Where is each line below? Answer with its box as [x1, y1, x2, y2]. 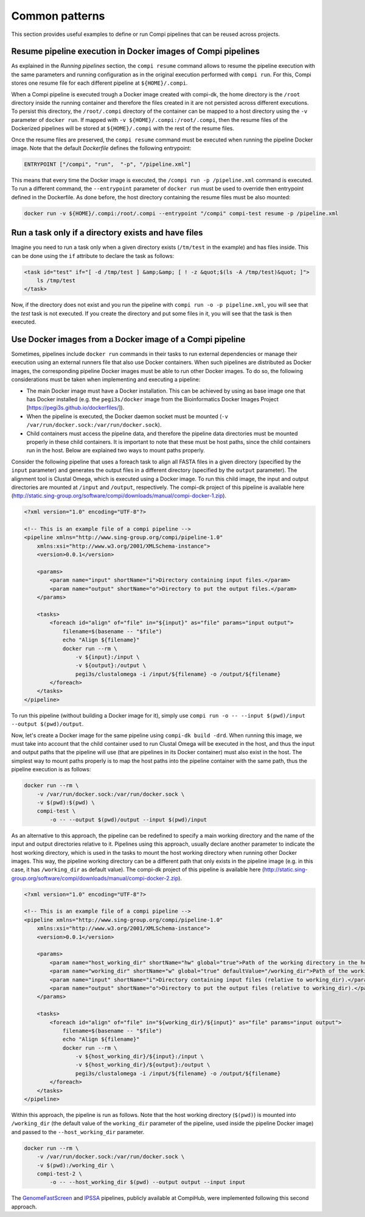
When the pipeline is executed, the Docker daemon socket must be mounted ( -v [26, 412, 228, 420]
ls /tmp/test [36, 277, 76, 284]
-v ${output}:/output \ [75, 662, 146, 669]
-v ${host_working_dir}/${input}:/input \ [75, 1053, 204, 1060]
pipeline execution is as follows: [11, 766, 91, 773]
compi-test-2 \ [36, 1170, 82, 1177]
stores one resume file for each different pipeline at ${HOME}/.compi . [11, 79, 188, 87]
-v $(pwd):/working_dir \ [36, 1162, 114, 1169]
